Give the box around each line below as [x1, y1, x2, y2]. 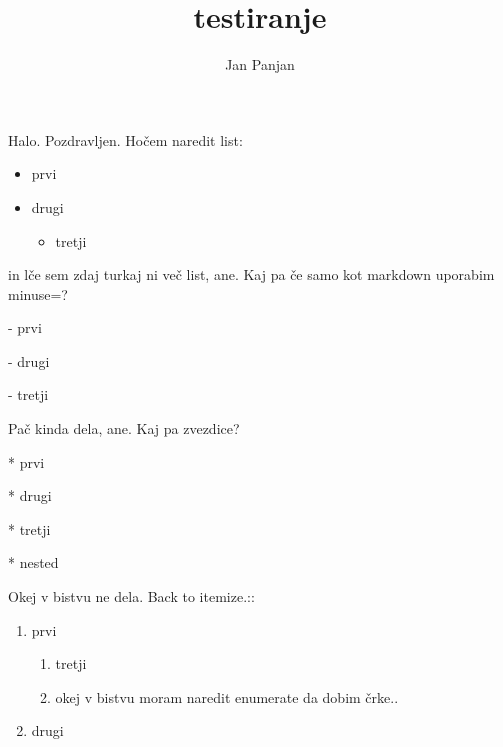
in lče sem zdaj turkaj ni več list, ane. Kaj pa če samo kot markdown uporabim [8, 264, 495, 285]
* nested [8, 552, 59, 573]
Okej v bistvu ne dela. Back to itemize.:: [8, 586, 255, 607]
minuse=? [8, 283, 68, 304]
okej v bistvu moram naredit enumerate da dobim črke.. [55, 686, 399, 707]
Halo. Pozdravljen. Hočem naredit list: [8, 129, 243, 150]
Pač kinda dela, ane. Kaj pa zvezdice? [8, 418, 240, 439]
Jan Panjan [225, 54, 295, 75]
